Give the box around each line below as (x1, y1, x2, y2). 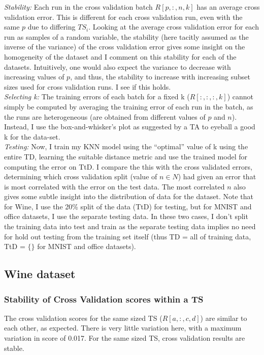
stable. (4, 342, 24, 353)
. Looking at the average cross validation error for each (88, 21, 259, 32)
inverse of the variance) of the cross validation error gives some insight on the (4, 41, 245, 52)
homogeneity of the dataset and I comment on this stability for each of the (4, 51, 237, 62)
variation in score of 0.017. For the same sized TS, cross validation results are (4, 333, 245, 343)
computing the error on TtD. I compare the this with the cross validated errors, (4, 161, 252, 172)
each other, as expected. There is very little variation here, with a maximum (4, 322, 242, 333)
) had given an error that (178, 171, 256, 182)
